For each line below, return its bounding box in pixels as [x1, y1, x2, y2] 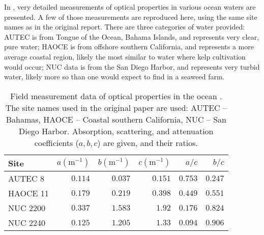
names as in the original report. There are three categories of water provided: [4, 21, 245, 32]
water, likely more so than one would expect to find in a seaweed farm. [4, 71, 225, 82]
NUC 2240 [8, 216, 45, 228]
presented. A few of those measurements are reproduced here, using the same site [4, 11, 257, 22]
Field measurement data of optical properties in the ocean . [10, 90, 222, 102]
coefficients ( [34, 136, 79, 149]
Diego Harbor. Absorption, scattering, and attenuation [19, 125, 214, 137]
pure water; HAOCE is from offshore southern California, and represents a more [4, 41, 254, 52]
